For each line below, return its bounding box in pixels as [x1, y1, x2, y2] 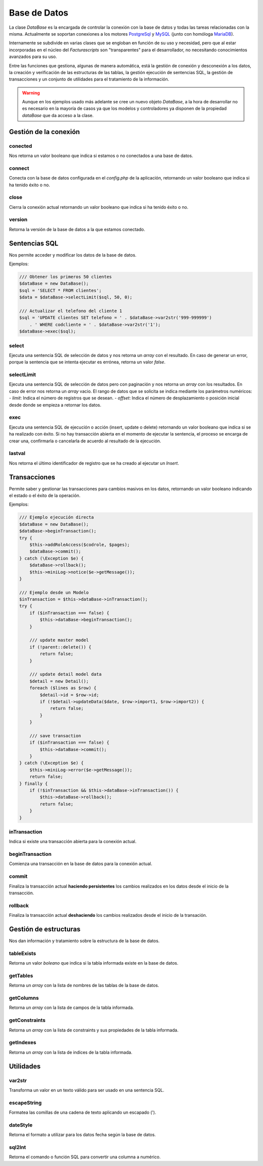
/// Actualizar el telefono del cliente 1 [19, 308, 122, 314]
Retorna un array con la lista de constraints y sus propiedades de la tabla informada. [9, 1027, 179, 1033]
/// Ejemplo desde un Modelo [19, 590, 89, 595]
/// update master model [29, 637, 89, 643]
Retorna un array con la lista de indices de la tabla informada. [9, 1049, 132, 1055]
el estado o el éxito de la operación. [9, 493, 81, 498]
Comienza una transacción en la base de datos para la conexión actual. [9, 861, 152, 867]
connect [9, 165, 29, 172]
